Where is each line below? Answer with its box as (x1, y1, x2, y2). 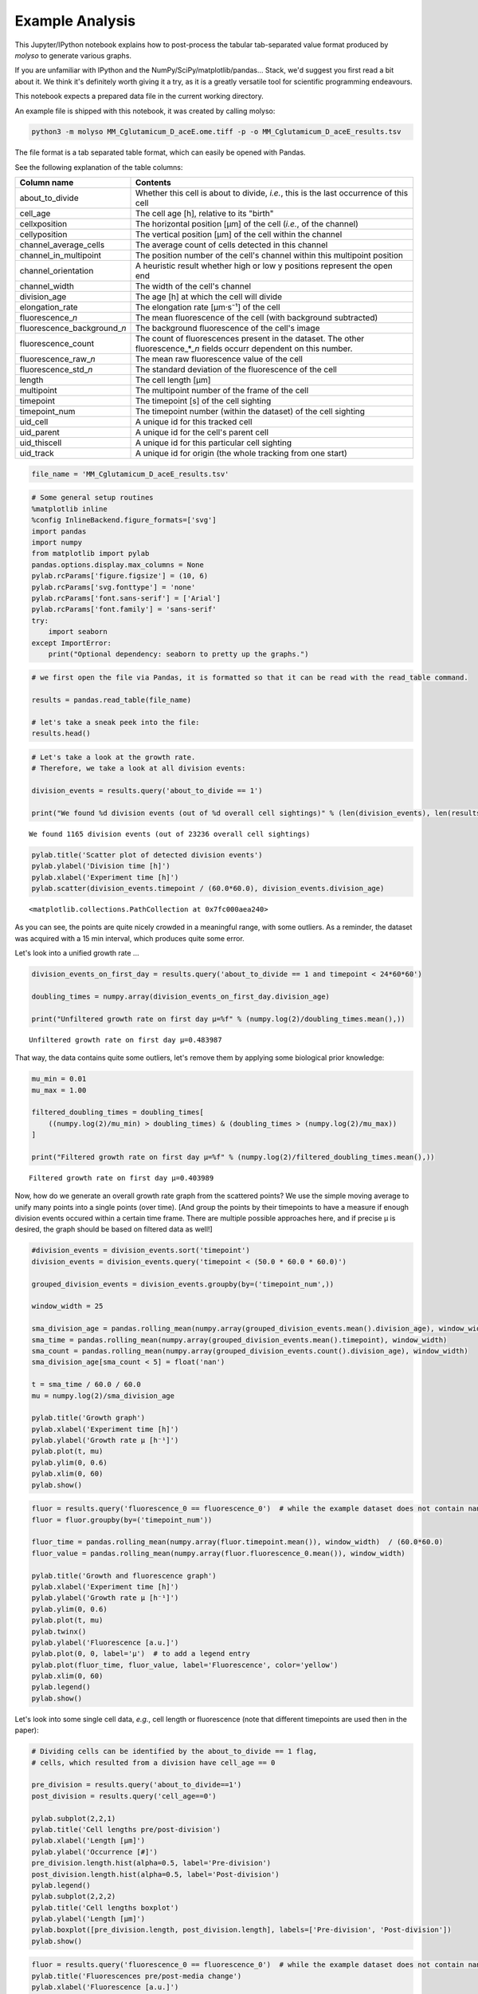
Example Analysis (14, 12, 135, 30)
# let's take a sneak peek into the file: (31, 718, 200, 727)
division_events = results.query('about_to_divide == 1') (31, 786, 263, 795)
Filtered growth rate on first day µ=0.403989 (29, 1173, 214, 1182)
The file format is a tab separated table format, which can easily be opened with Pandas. (14, 148, 306, 157)
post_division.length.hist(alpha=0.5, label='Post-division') (31, 1870, 280, 1878)
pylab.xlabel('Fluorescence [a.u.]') (31, 1983, 179, 1992)
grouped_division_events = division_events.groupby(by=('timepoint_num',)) (31, 1279, 335, 1288)
